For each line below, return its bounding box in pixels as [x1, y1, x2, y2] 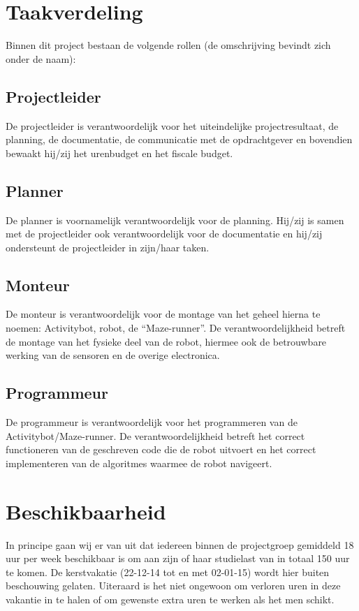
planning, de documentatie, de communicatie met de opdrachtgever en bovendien [6, 132, 353, 147]
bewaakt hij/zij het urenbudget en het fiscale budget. [6, 145, 233, 160]
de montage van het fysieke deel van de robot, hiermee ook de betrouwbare [6, 334, 327, 348]
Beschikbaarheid [6, 496, 166, 525]
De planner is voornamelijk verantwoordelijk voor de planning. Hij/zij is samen [6, 212, 344, 227]
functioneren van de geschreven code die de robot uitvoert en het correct [6, 442, 316, 457]
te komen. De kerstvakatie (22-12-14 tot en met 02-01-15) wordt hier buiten [6, 564, 330, 579]
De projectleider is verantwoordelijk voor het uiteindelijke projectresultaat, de [6, 118, 339, 133]
